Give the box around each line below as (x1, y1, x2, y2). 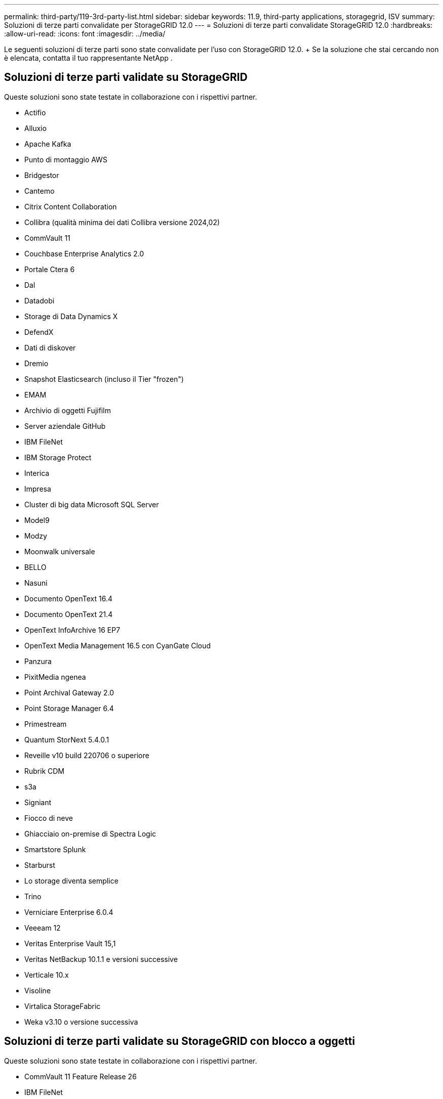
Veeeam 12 (24, 923, 61, 932)
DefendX (24, 327, 54, 336)
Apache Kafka (24, 139, 71, 148)
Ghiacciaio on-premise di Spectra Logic (24, 829, 156, 838)
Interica (24, 468, 50, 477)
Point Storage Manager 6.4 (24, 704, 114, 713)
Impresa (24, 484, 52, 493)
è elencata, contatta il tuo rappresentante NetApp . (4, 54, 173, 62)
